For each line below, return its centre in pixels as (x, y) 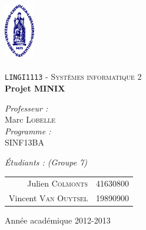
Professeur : (26, 108)
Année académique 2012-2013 (58, 220)
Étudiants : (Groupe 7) (46, 162)
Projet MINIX (35, 88)
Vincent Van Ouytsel (49, 198)
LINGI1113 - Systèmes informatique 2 (73, 77)
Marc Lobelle (30, 119)
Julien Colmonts (58, 183)
